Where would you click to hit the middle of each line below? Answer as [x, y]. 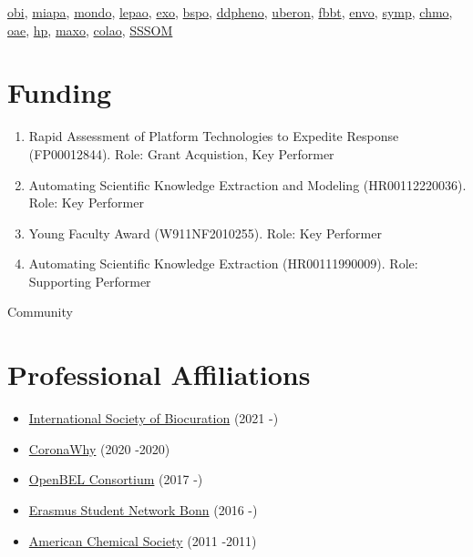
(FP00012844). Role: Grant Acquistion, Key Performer [181, 153]
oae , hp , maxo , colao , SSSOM [90, 30]
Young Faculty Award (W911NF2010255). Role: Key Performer [205, 233]
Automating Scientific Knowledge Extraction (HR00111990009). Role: [223, 263]
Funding [60, 92]
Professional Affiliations [159, 375]
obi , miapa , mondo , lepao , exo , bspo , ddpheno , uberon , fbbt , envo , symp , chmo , [230, 12]
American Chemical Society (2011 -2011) [143, 540]
